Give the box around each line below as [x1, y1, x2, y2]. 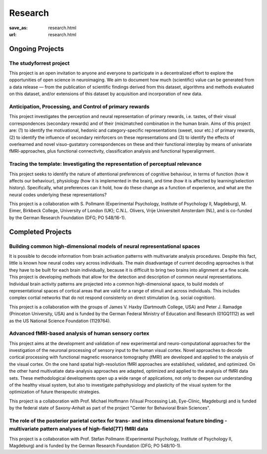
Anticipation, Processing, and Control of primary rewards [9, 103, 150, 110]
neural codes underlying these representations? [9, 191, 107, 198]
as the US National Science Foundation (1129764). [9, 318, 111, 324]
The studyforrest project [9, 59, 70, 66]
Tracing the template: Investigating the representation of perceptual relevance [9, 161, 202, 168]
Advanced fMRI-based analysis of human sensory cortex [9, 330, 149, 337]
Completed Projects [9, 227, 72, 236]
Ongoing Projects [9, 45, 64, 53]
